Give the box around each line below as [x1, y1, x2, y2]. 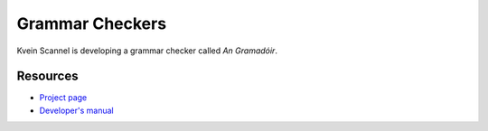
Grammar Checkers [16, 14, 167, 33]
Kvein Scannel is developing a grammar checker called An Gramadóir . [16, 45, 277, 56]
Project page [39, 92, 88, 103]
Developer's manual [39, 105, 114, 116]
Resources [16, 69, 79, 84]
